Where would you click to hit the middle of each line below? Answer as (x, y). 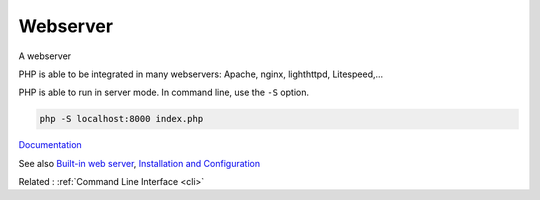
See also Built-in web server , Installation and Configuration (139, 163)
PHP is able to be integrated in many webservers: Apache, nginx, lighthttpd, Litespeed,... (201, 74)
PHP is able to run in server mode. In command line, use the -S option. (164, 92)
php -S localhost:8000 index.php (121, 119)
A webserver (45, 56)
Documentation (50, 145)
